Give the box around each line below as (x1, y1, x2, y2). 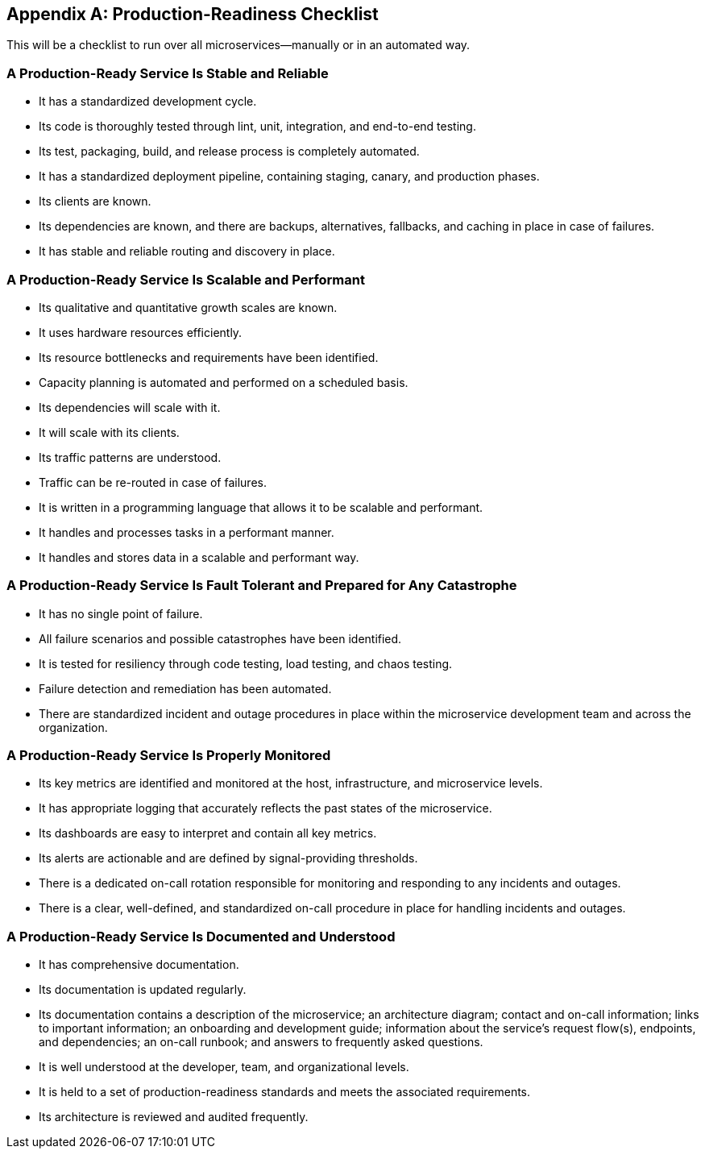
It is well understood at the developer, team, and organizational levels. (39, 1060, 409, 1074)
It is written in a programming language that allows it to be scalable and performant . (39, 500, 483, 514)
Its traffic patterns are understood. (39, 450, 222, 464)
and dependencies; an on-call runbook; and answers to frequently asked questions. (39, 1035, 483, 1049)
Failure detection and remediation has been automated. (39, 681, 332, 696)
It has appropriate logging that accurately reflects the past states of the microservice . (39, 801, 492, 816)
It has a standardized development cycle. (39, 94, 257, 109)
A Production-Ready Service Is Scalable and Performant (6, 271, 365, 288)
